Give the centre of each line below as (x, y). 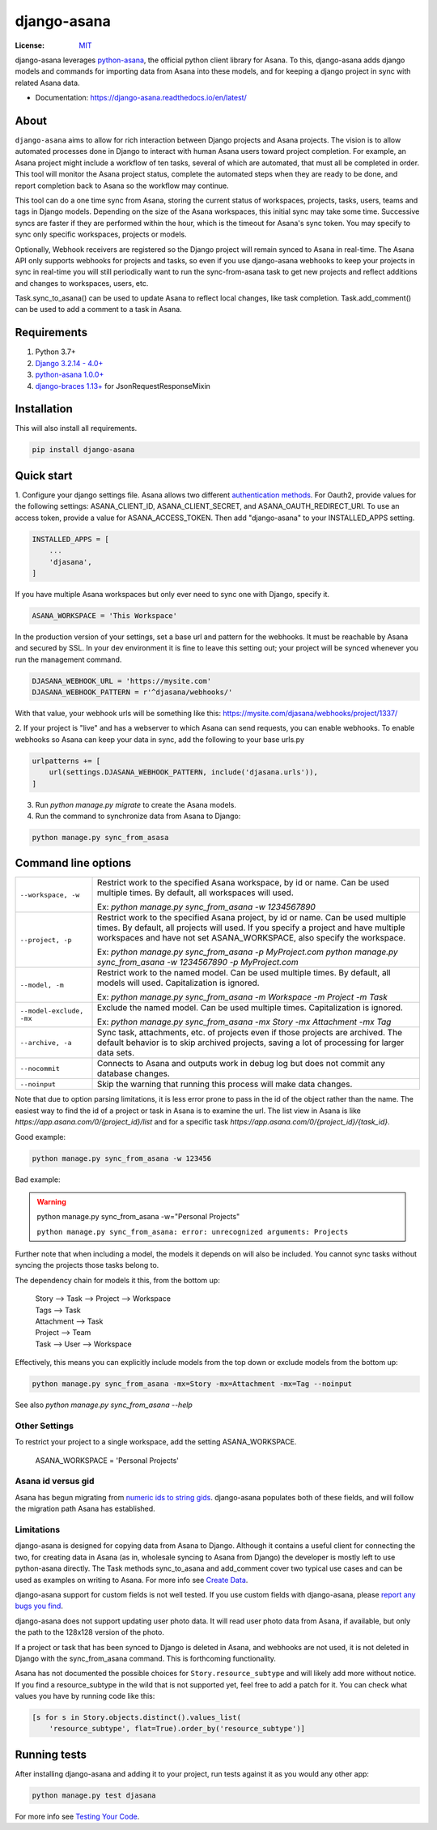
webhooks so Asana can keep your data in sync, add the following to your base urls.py (160, 739)
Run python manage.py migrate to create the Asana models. (136, 804)
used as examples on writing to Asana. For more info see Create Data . (132, 1580)
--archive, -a (46, 1042)
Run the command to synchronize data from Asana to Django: (138, 816)
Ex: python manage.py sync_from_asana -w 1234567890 (206, 907)
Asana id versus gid (55, 1481)
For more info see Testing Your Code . (77, 1816)
